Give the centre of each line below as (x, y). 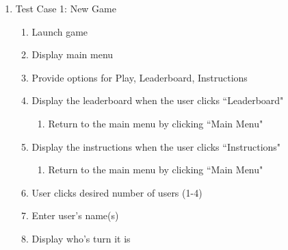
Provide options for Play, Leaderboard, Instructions (140, 77)
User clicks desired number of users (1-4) (117, 192)
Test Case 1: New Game (66, 8)
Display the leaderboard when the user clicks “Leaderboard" (158, 100)
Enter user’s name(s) (75, 215)
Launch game (60, 31)
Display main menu (73, 54)
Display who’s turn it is (81, 238)
